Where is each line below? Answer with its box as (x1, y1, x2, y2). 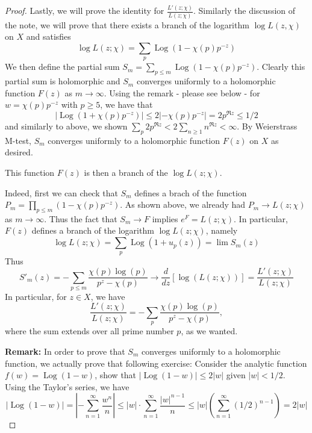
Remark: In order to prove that (5, 344, 125, 357)
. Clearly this (257, 60, 305, 73)
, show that (95, 369, 137, 381)
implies (152, 212, 178, 225)
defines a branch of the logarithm (31, 224, 154, 237)
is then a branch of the (84, 166, 168, 178)
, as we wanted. (181, 325, 238, 337)
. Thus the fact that (44, 212, 117, 225)
